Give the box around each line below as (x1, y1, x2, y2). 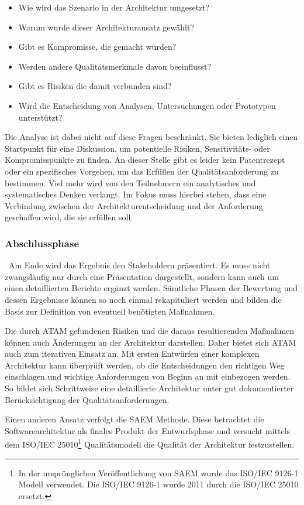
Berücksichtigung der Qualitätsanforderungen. (5, 393, 170, 405)
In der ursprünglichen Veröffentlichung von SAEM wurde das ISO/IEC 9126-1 (18, 466, 299, 479)
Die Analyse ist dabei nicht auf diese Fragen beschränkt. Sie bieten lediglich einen (5, 131, 298, 143)
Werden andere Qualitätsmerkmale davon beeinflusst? (18, 60, 212, 72)
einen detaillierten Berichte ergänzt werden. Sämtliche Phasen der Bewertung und (5, 282, 298, 294)
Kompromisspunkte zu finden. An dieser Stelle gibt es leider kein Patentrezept (5, 153, 285, 166)
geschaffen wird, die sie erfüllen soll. (5, 211, 133, 223)
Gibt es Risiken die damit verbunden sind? (18, 80, 172, 92)
